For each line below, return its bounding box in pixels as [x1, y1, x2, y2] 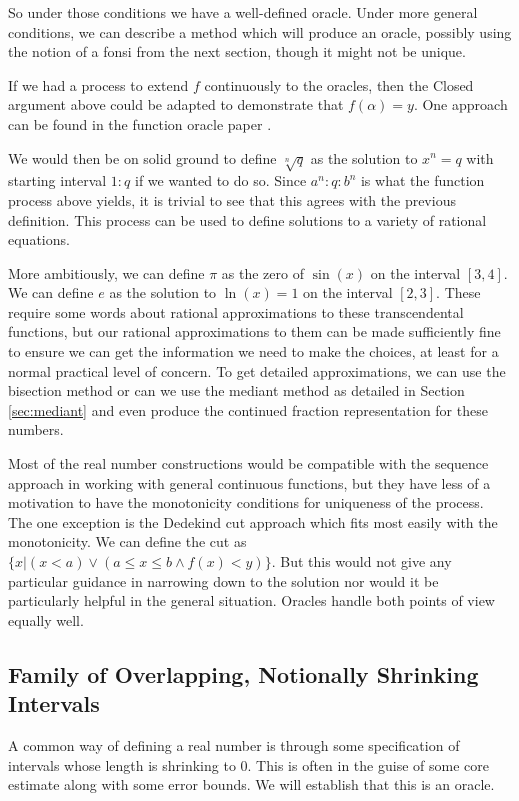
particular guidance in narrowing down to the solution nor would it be [8, 570, 439, 591]
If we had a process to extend [8, 74, 189, 95]
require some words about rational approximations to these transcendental [8, 301, 464, 322]
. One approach [413, 94, 508, 115]
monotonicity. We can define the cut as [8, 531, 247, 552]
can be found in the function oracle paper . [8, 113, 272, 134]
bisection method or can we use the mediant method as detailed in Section [8, 380, 465, 401]
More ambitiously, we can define [8, 262, 205, 283]
